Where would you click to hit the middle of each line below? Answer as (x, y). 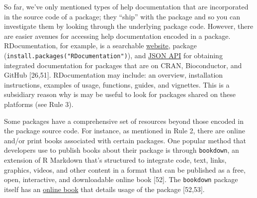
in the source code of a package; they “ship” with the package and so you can (122, 16)
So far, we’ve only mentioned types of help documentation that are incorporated (126, 6)
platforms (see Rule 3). (39, 104)
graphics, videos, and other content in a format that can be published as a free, (125, 169)
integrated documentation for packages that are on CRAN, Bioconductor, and (123, 65)
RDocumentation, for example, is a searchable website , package (100, 46)
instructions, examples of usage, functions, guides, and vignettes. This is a (117, 84)
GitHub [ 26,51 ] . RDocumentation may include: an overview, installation (114, 75)
